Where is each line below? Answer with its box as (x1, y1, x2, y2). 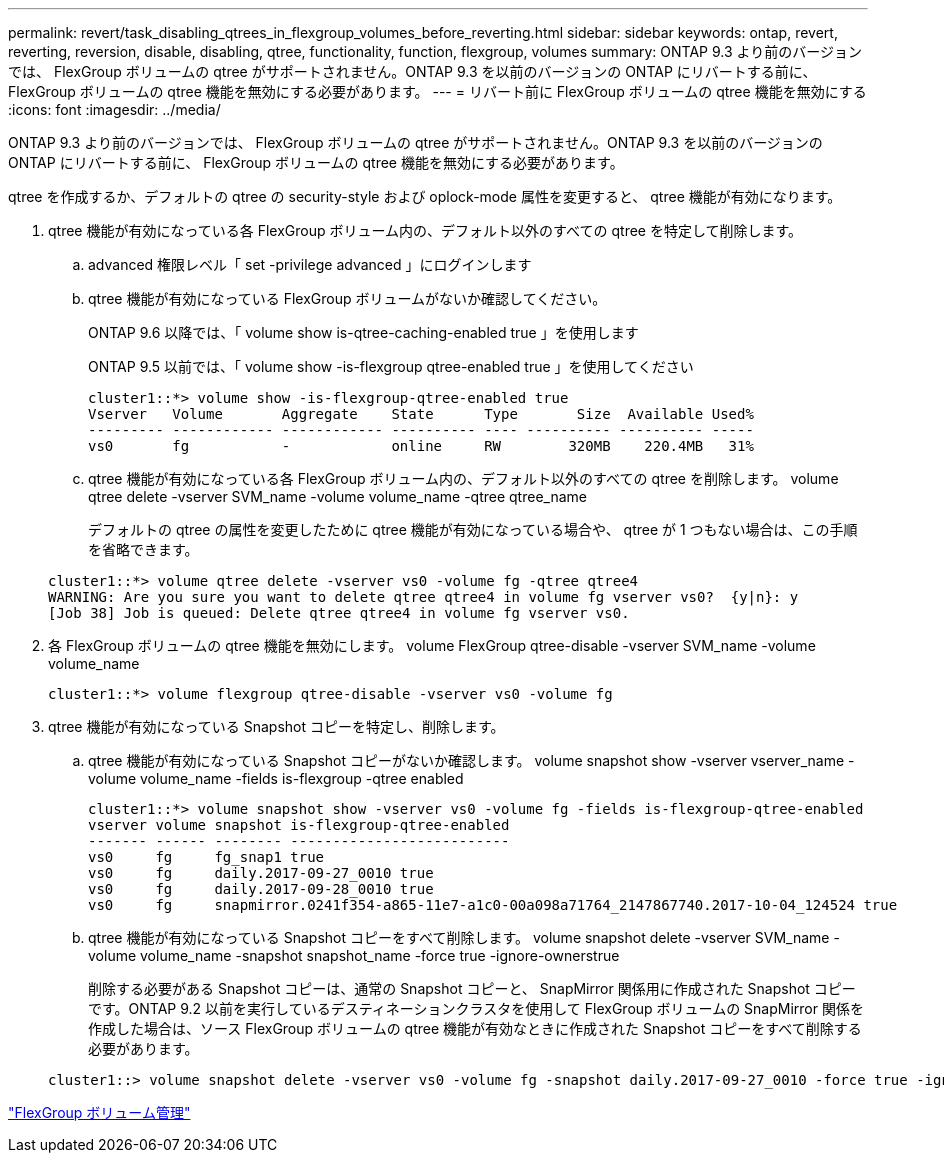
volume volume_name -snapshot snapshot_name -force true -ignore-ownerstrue (88, 947, 620, 964)
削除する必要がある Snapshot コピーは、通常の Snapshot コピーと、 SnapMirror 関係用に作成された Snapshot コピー (88, 980, 856, 997)
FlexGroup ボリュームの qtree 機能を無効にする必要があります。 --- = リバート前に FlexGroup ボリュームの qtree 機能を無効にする (8, 83, 867, 100)
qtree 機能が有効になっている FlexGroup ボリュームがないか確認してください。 (88, 290, 607, 307)
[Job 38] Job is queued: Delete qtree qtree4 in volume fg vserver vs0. (48, 605, 630, 621)
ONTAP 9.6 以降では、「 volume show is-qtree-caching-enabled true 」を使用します (88, 324, 639, 341)
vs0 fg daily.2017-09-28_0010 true (88, 881, 434, 897)
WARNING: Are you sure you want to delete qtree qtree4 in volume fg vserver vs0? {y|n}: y (48, 589, 799, 605)
